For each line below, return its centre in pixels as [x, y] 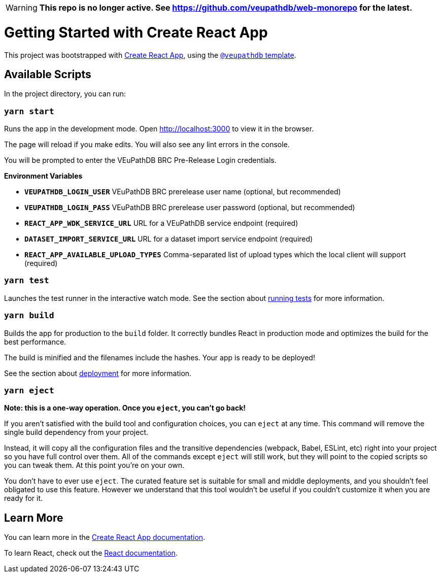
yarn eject [29, 390]
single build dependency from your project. [76, 432]
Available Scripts [48, 74]
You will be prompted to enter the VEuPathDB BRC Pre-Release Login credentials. [140, 160]
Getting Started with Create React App [136, 32]
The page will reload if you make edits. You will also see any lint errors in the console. [147, 145]
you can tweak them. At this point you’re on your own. [94, 465]
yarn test [27, 281]
